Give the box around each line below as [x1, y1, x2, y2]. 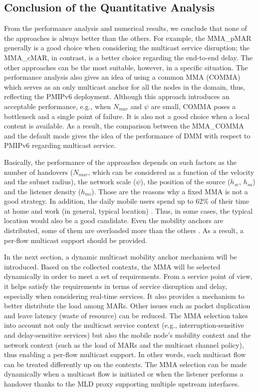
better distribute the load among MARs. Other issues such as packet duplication [4, 300, 251, 311]
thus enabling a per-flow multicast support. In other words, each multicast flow [4, 349, 246, 360]
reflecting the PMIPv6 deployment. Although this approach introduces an [4, 91, 230, 102]
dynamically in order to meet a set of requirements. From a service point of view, [4, 271, 253, 281]
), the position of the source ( [140, 176, 231, 187]
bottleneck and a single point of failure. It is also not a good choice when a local [4, 111, 250, 121]
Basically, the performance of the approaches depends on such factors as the [4, 156, 237, 167]
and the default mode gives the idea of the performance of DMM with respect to [4, 130, 251, 140]
